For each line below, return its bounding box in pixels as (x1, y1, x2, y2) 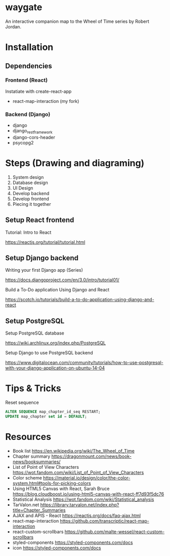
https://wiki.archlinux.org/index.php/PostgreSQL (5, 340, 106, 346)
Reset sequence (5, 399, 39, 405)
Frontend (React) (5, 77, 48, 84)
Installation (5, 42, 54, 53)
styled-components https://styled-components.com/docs (12, 539, 133, 545)
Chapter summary (12, 453, 51, 459)
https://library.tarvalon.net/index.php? (40, 501, 119, 508)
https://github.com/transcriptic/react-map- (60, 517, 149, 524)
